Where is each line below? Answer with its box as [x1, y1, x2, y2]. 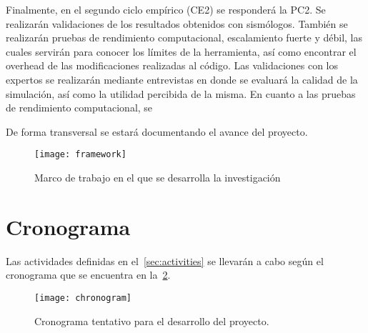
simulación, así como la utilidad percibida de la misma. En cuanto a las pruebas [6, 86, 356, 101]
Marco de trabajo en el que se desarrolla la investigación [34, 170, 281, 184]
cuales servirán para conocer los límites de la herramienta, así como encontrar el [6, 44, 357, 59]
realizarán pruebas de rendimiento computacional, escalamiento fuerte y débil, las [6, 30, 362, 45]
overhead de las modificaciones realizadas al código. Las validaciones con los [6, 58, 339, 73]
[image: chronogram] [34, 292, 132, 303]
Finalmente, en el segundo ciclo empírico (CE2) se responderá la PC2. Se [6, 2, 326, 16]
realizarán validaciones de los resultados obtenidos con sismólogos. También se [6, 16, 348, 31]
